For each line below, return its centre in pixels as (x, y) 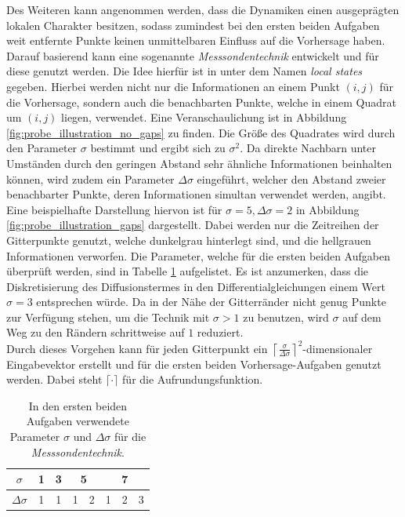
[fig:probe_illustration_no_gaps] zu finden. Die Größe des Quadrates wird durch (201, 132)
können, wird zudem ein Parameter (90, 178)
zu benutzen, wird (286, 317)
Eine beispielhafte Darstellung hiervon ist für (114, 209)
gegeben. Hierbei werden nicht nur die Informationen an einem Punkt (173, 86)
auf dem (362, 317)
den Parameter (42, 148)
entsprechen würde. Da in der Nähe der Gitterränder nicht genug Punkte (211, 302)
